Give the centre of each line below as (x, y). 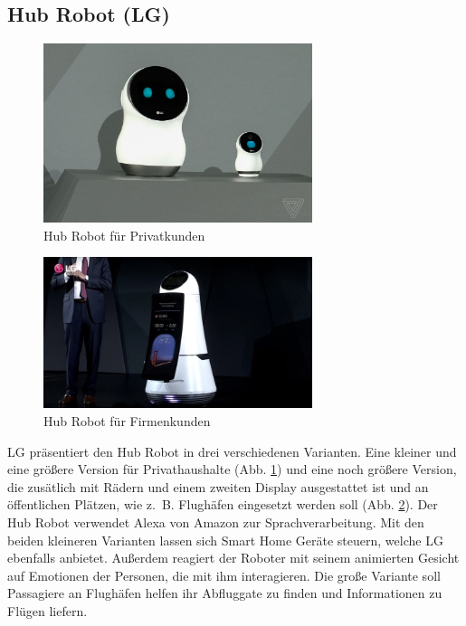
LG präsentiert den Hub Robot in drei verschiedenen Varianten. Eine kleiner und (232, 451)
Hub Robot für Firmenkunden (127, 421)
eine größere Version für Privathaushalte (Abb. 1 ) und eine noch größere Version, (232, 469)
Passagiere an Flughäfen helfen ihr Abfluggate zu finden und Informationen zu (225, 593)
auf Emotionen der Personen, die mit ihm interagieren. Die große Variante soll (224, 575)
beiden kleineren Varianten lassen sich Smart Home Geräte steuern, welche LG (225, 540)
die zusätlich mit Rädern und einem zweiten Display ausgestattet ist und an (218, 486)
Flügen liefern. (48, 610)
